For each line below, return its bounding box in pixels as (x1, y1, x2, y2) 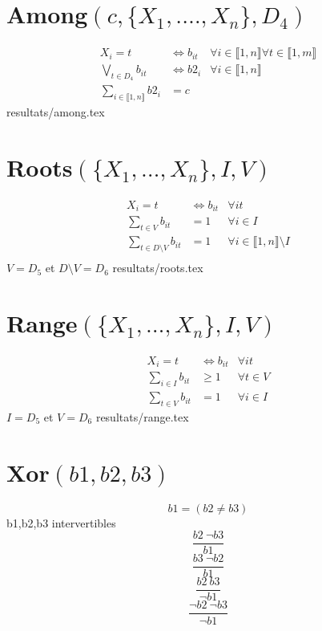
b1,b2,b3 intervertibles (6, 514, 116, 531)
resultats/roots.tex (112, 259, 203, 276)
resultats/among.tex (6, 104, 105, 120)
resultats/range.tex (95, 408, 189, 425)
